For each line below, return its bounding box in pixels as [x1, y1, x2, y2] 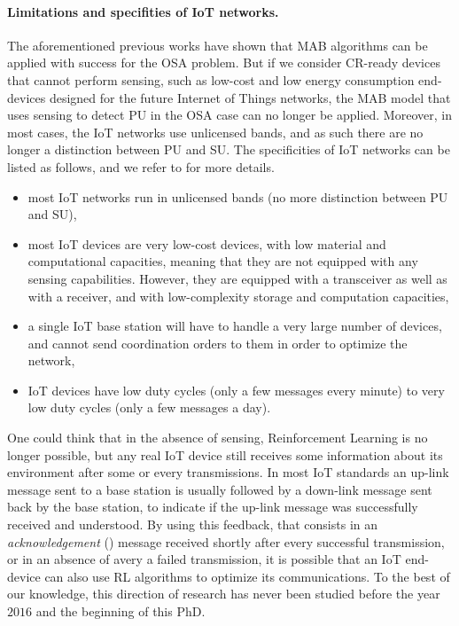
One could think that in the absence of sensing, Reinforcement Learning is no [7, 428, 428, 447]
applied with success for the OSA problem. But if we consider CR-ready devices [7, 53, 440, 72]
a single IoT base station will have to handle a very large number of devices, [27, 317, 442, 335]
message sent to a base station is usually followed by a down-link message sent [7, 480, 432, 498]
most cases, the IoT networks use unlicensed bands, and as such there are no [7, 122, 424, 141]
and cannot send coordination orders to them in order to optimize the [27, 333, 408, 352]
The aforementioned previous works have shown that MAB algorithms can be [7, 35, 428, 54]
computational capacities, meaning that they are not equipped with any [27, 252, 418, 270]
